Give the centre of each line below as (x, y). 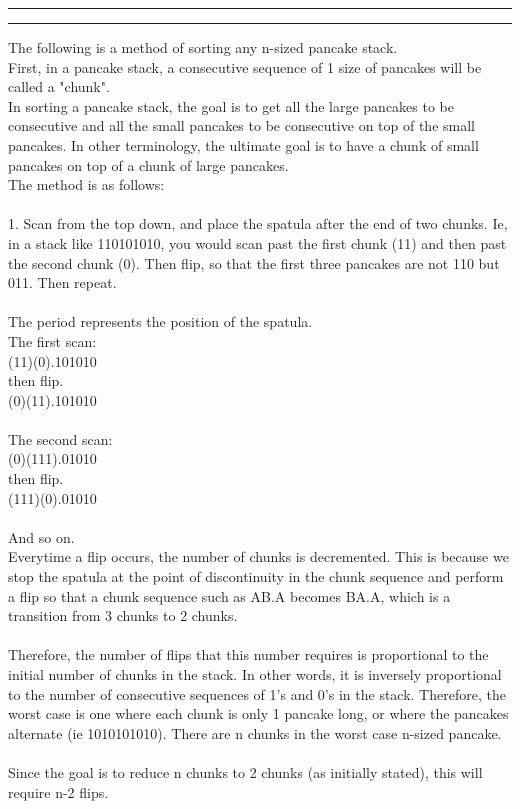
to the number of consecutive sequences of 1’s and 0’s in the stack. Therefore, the (257, 693)
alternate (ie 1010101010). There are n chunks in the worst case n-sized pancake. (255, 732)
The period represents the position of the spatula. (160, 321)
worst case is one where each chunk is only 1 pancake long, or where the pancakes (258, 713)
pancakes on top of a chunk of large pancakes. (148, 164)
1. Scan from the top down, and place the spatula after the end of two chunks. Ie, (258, 223)
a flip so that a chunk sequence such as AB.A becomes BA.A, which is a (229, 595)
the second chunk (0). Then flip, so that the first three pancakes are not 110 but (254, 262)
